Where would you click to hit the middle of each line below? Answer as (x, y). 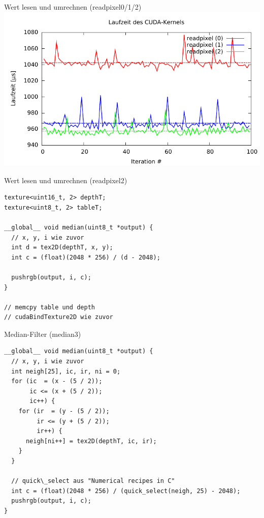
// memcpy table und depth (49, 307)
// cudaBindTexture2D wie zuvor (59, 317)
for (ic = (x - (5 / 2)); (57, 381)
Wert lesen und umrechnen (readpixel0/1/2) (73, 7)
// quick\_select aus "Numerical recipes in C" (93, 481)
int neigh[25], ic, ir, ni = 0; (66, 371)
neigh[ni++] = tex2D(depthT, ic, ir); (91, 441)
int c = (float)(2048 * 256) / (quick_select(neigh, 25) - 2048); (126, 491)
